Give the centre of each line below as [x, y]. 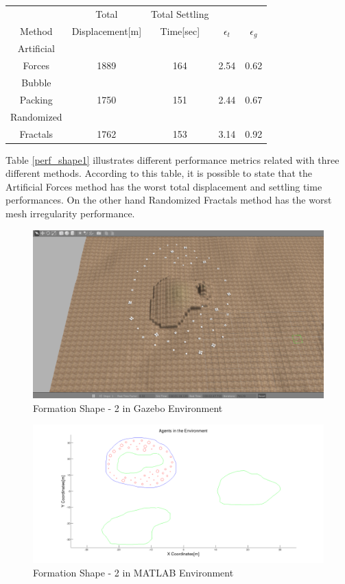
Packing [36, 99]
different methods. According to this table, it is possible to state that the [159, 173]
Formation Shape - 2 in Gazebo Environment [128, 407]
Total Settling [180, 13]
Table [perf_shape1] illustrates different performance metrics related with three [172, 159]
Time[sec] [180, 31]
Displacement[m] [107, 31]
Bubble [36, 82]
